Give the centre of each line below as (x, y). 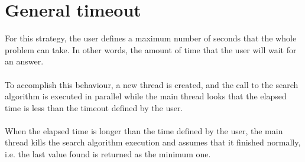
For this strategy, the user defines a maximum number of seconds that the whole (151, 38)
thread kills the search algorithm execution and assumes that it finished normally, (153, 142)
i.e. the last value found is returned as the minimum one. (108, 154)
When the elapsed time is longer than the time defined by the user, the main (144, 130)
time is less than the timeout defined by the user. (94, 107)
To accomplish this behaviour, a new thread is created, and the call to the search (152, 84)
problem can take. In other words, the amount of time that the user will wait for (151, 49)
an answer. (24, 61)
